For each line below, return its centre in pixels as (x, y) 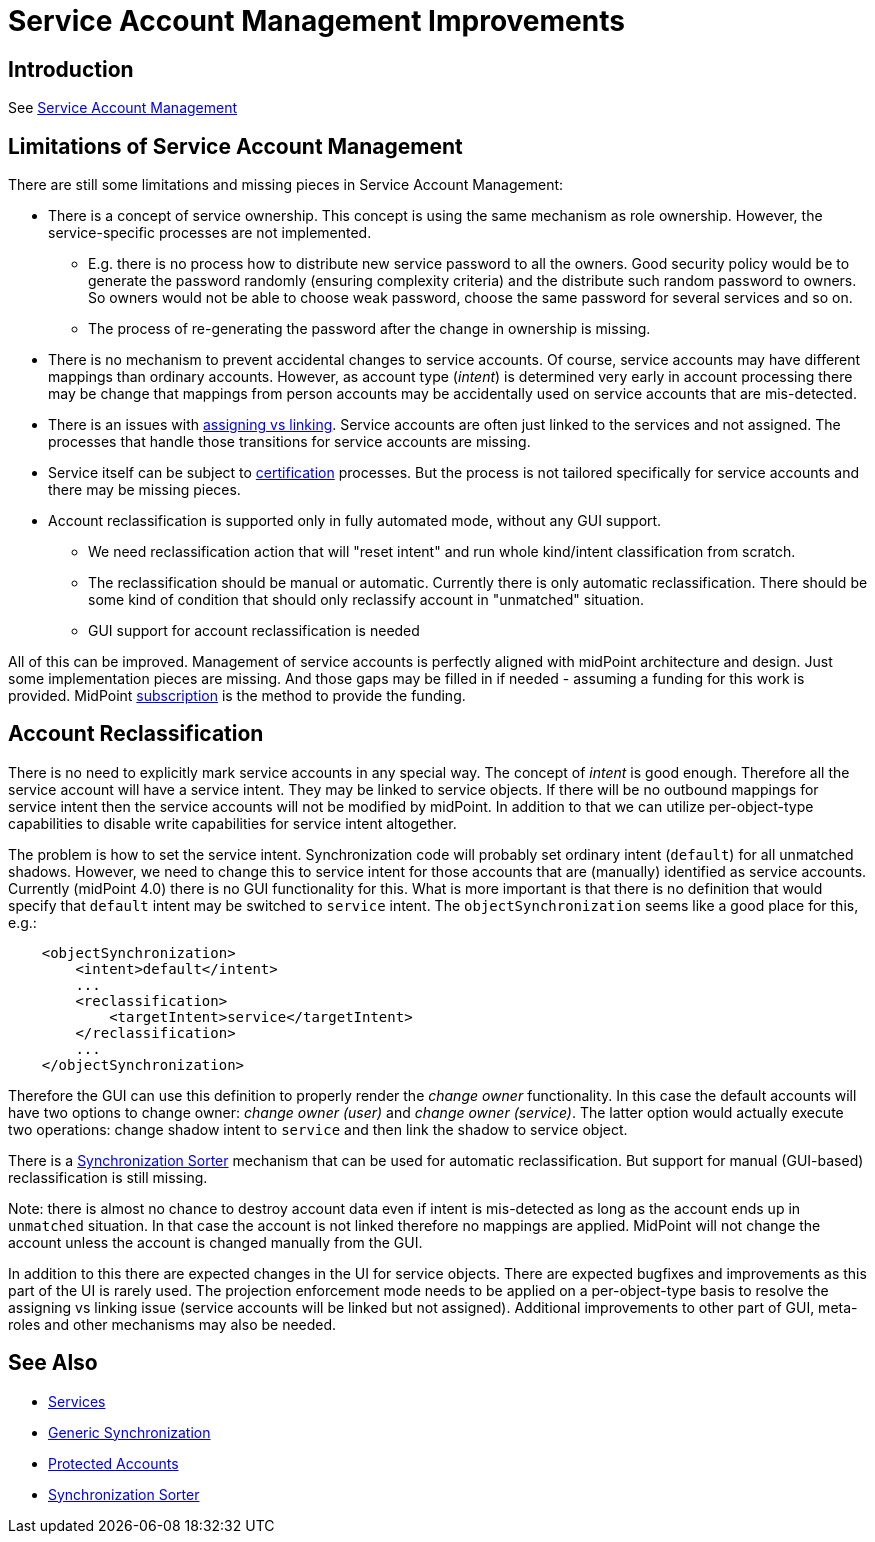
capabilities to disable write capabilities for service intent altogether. (232, 823)
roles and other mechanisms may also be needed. (172, 1324)
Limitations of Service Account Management (235, 146)
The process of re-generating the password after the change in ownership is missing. (369, 329)
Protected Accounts (113, 1463)
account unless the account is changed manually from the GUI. (215, 1242)
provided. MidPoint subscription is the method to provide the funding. (237, 696)
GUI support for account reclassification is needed (254, 631)
